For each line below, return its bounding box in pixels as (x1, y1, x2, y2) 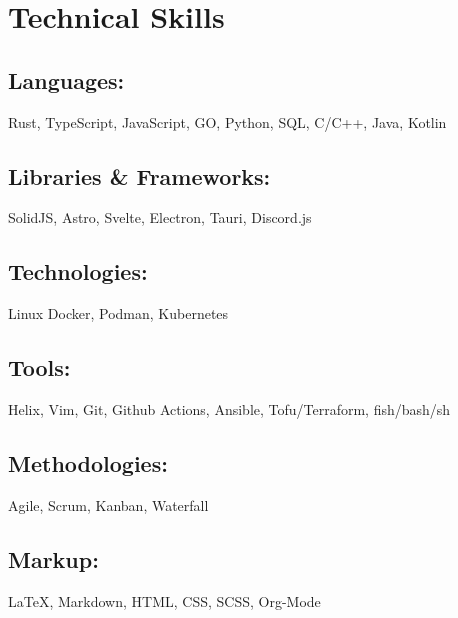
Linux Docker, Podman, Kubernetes (8, 303, 229, 324)
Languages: (8, 64, 125, 95)
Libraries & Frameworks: (8, 160, 271, 191)
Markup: (8, 543, 99, 574)
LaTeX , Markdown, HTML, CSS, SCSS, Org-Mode (8, 590, 321, 611)
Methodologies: (8, 447, 168, 478)
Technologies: (8, 256, 148, 287)
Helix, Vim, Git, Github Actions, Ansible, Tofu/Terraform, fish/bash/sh (8, 398, 451, 419)
